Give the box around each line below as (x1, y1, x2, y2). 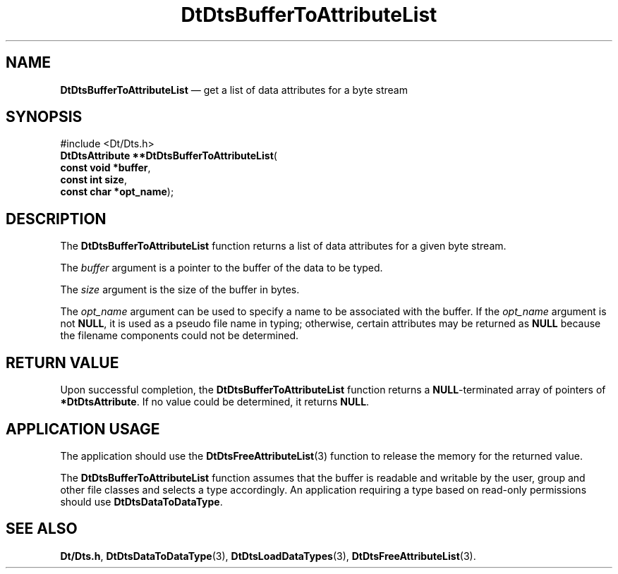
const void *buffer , (60, 161, 151, 174)
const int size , (60, 173, 127, 186)
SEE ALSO (6, 520, 78, 538)
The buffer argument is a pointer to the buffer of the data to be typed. (60, 262, 383, 274)
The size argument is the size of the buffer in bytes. (60, 283, 300, 296)
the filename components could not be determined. (60, 329, 299, 342)
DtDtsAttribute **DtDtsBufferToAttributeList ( (60, 149, 277, 162)
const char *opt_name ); (60, 185, 174, 198)
